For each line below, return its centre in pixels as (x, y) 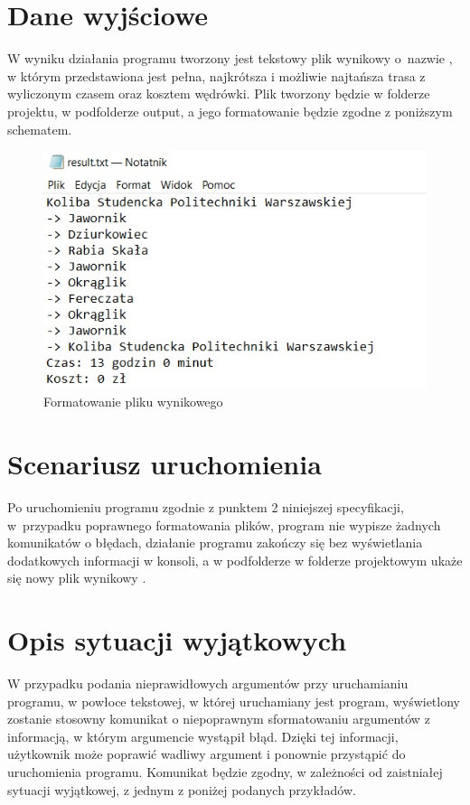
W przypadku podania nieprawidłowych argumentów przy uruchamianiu (208, 683)
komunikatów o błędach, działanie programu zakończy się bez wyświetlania (215, 543)
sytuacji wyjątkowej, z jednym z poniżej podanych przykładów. (182, 789)
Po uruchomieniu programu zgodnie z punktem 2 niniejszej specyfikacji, (206, 506)
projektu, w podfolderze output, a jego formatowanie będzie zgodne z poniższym (230, 111)
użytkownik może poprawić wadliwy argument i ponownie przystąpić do (207, 754)
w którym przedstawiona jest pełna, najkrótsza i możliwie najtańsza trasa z (216, 75)
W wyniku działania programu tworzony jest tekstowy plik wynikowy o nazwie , (230, 58)
